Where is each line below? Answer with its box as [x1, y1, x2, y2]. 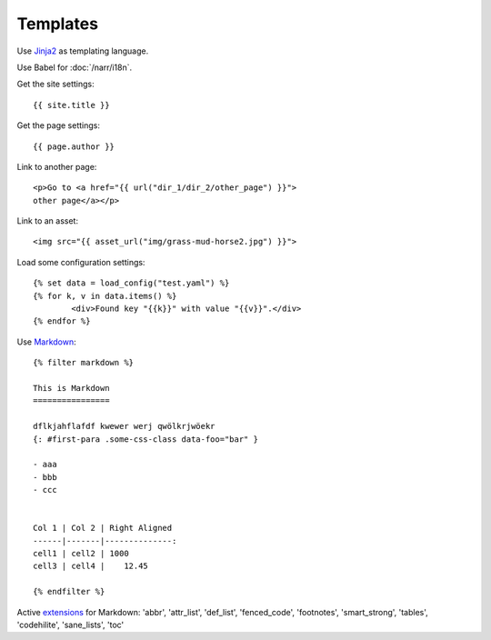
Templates [16, 14, 99, 34]
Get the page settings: [16, 120, 100, 131]
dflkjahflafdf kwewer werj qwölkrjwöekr [33, 421, 215, 432]
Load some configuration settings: [16, 256, 145, 267]
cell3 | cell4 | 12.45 [33, 561, 149, 572]
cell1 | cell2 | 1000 [33, 548, 129, 559]
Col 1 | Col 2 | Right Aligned [33, 523, 173, 534]
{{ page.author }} [33, 141, 115, 152]
